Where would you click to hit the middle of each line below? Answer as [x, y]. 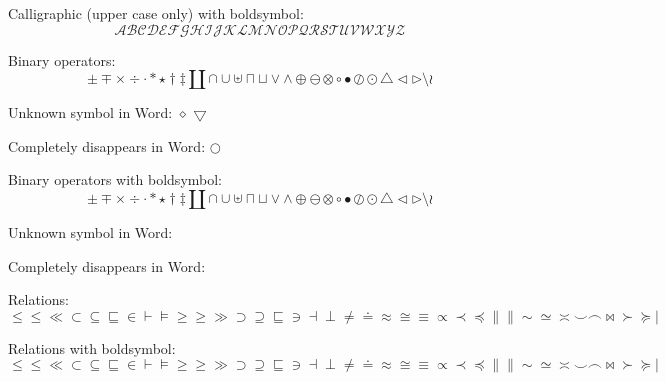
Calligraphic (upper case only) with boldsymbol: [156, 13]
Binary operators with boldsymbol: [115, 179]
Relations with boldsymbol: [92, 347]
